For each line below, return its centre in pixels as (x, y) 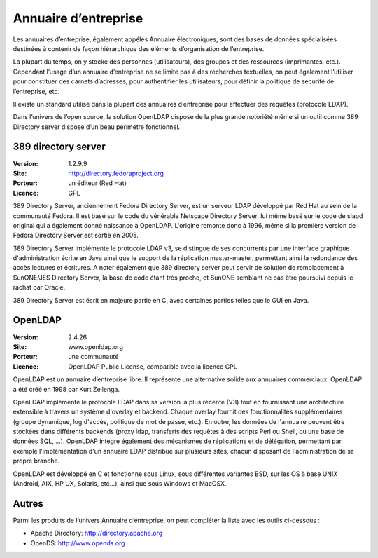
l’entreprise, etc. (36, 91)
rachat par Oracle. (39, 287)
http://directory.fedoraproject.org (116, 173)
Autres (28, 504)
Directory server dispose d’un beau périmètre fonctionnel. (97, 127)
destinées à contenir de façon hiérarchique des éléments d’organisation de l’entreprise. (139, 48)
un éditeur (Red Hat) (98, 183)
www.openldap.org (96, 346)
